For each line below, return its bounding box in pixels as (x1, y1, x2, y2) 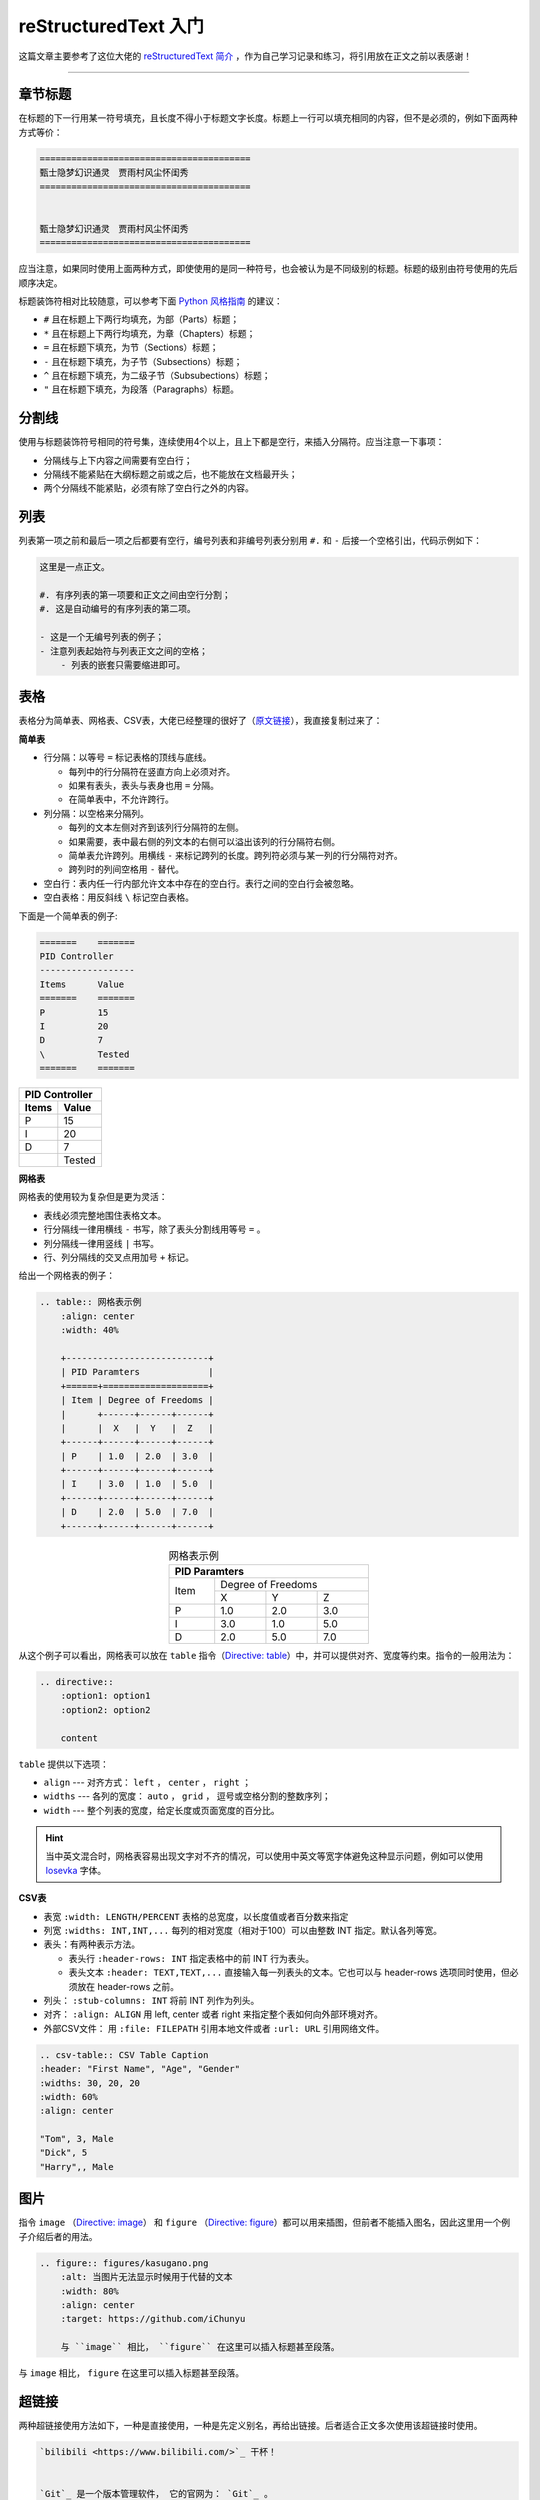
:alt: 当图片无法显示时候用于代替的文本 (60, 2271, 233, 2283)
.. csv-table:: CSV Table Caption (39, 2049, 209, 2060)
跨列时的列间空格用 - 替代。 (68, 863, 185, 875)
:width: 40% (60, 1325, 120, 1336)
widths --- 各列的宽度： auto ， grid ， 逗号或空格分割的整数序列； (43, 1790, 331, 1802)
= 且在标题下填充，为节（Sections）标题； (43, 341, 219, 354)
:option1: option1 (60, 1690, 151, 1702)
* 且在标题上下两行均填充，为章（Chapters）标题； (43, 327, 256, 339)
